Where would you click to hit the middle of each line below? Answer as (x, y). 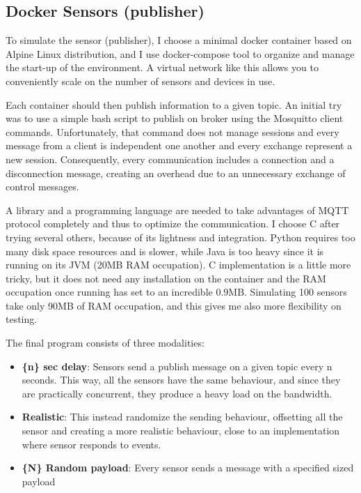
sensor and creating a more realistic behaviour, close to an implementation (181, 431)
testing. (22, 319)
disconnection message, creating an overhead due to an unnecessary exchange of (176, 173)
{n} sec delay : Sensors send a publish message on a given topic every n (177, 366)
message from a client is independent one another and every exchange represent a (179, 145)
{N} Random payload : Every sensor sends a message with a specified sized (188, 468)
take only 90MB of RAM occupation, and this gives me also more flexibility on (174, 305)
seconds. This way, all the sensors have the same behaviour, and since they (181, 380)
